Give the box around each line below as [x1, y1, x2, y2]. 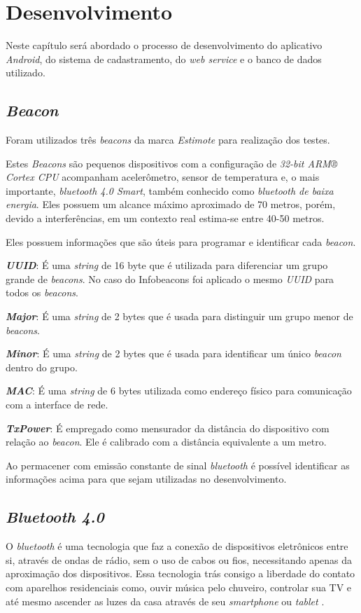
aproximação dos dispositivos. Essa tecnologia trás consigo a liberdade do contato [6, 566, 355, 581]
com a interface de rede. [6, 397, 108, 412]
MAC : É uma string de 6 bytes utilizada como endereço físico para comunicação [6, 383, 352, 398]
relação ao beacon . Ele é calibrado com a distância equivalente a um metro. [6, 434, 327, 449]
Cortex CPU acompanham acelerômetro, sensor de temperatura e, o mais [6, 170, 320, 184]
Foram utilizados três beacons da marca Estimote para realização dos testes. [6, 132, 330, 147]
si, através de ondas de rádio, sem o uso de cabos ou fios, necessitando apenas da [6, 552, 353, 567]
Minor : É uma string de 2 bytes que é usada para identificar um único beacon [6, 346, 341, 361]
